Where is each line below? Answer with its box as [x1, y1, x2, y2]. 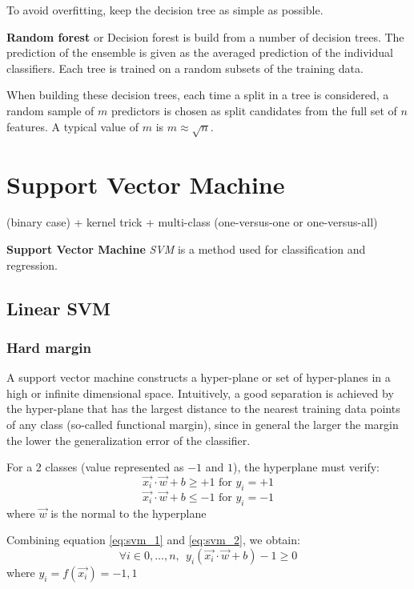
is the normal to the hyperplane [50, 504, 207, 521]
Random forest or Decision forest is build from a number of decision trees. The [6, 28, 404, 45]
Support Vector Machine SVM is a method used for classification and [6, 241, 366, 258]
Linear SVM [6, 295, 111, 320]
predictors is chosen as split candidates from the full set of [111, 102, 397, 118]
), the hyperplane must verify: [233, 459, 380, 475]
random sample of [6, 102, 94, 118]
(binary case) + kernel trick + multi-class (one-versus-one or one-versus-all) [6, 214, 378, 230]
